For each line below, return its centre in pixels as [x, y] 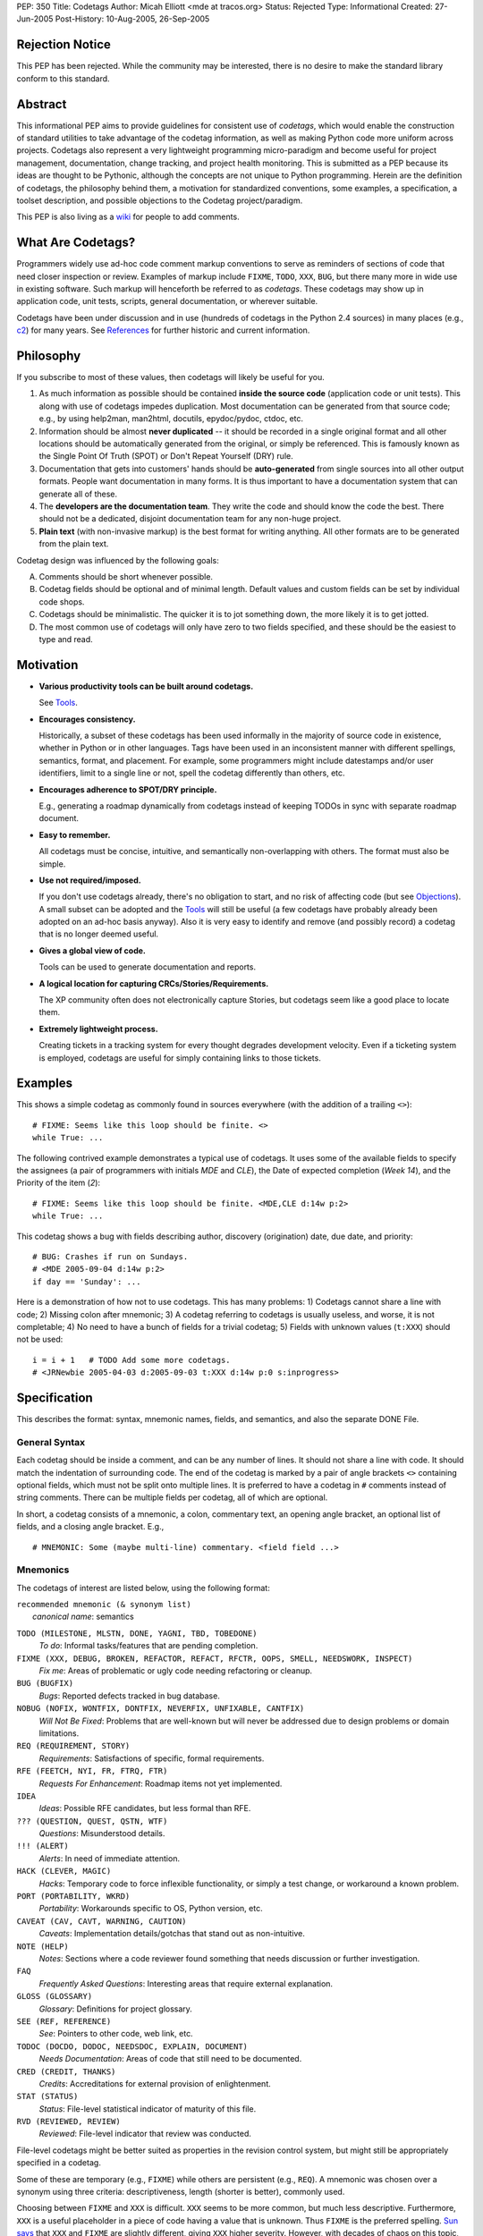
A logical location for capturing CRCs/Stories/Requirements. [154, 983]
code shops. [62, 601]
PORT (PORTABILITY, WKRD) [73, 1897]
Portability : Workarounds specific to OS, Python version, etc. [151, 1909]
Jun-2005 [35, 19]
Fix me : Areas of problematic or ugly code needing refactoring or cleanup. [176, 1671]
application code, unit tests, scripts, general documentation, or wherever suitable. [167, 301]
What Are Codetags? [76, 243]
